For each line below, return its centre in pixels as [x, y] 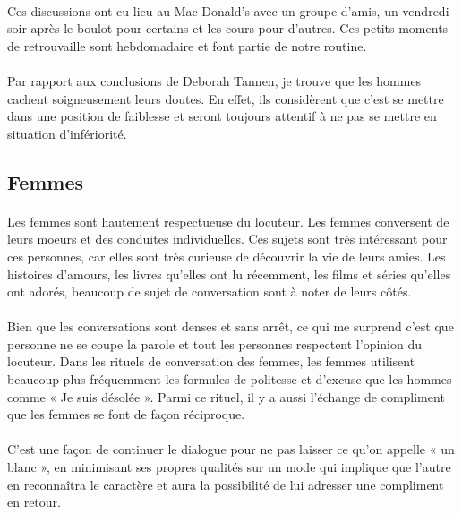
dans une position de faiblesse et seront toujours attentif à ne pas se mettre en [222, 116]
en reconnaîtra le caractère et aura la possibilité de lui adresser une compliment [226, 484]
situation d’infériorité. [67, 133]
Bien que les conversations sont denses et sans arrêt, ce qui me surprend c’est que [231, 326]
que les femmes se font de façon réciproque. [126, 414]
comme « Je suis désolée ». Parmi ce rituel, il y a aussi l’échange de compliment [226, 396]
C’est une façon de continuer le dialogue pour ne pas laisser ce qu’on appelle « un [231, 449]
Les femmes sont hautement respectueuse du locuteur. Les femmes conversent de [228, 221]
